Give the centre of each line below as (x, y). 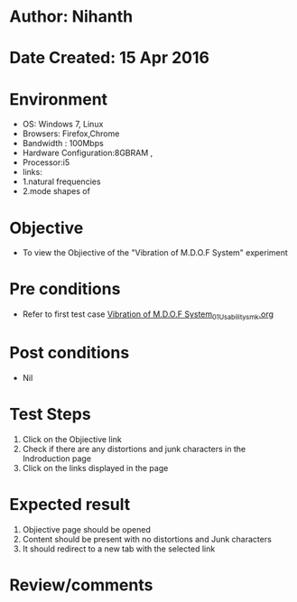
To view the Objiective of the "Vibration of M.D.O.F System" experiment (155, 253)
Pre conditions (65, 289)
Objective (46, 228)
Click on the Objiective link (72, 439)
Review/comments (81, 585)
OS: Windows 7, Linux (63, 125)
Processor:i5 (46, 162)
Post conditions (70, 353)
